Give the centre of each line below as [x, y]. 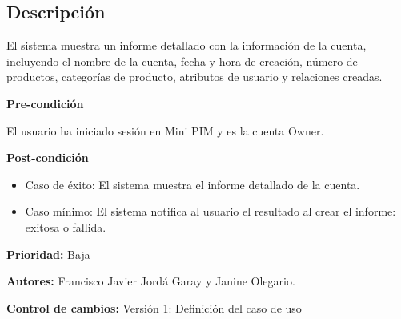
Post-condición [48, 157]
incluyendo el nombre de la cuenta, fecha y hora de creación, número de [182, 61]
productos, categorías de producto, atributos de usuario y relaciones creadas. [194, 77]
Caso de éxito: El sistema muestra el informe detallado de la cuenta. [192, 184]
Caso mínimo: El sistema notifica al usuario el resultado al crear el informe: [211, 211]
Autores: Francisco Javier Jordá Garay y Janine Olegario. [151, 281]
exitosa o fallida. [66, 226]
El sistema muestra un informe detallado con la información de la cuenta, [186, 45]
